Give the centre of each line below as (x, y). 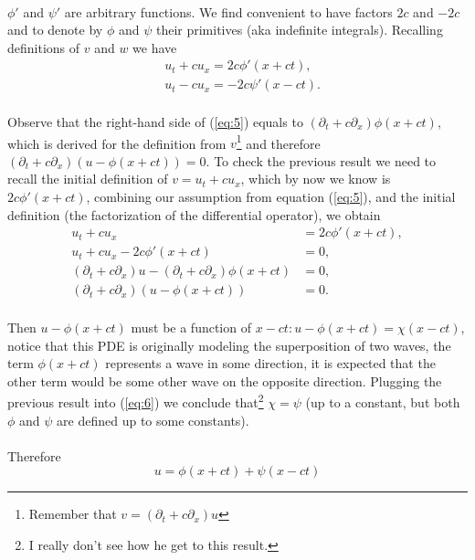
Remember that (73, 514)
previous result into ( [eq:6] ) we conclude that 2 (136, 401)
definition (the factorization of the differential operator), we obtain (194, 214)
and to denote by (55, 30)
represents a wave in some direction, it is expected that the (270, 363)
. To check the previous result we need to (321, 160)
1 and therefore (278, 142)
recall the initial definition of (88, 179)
